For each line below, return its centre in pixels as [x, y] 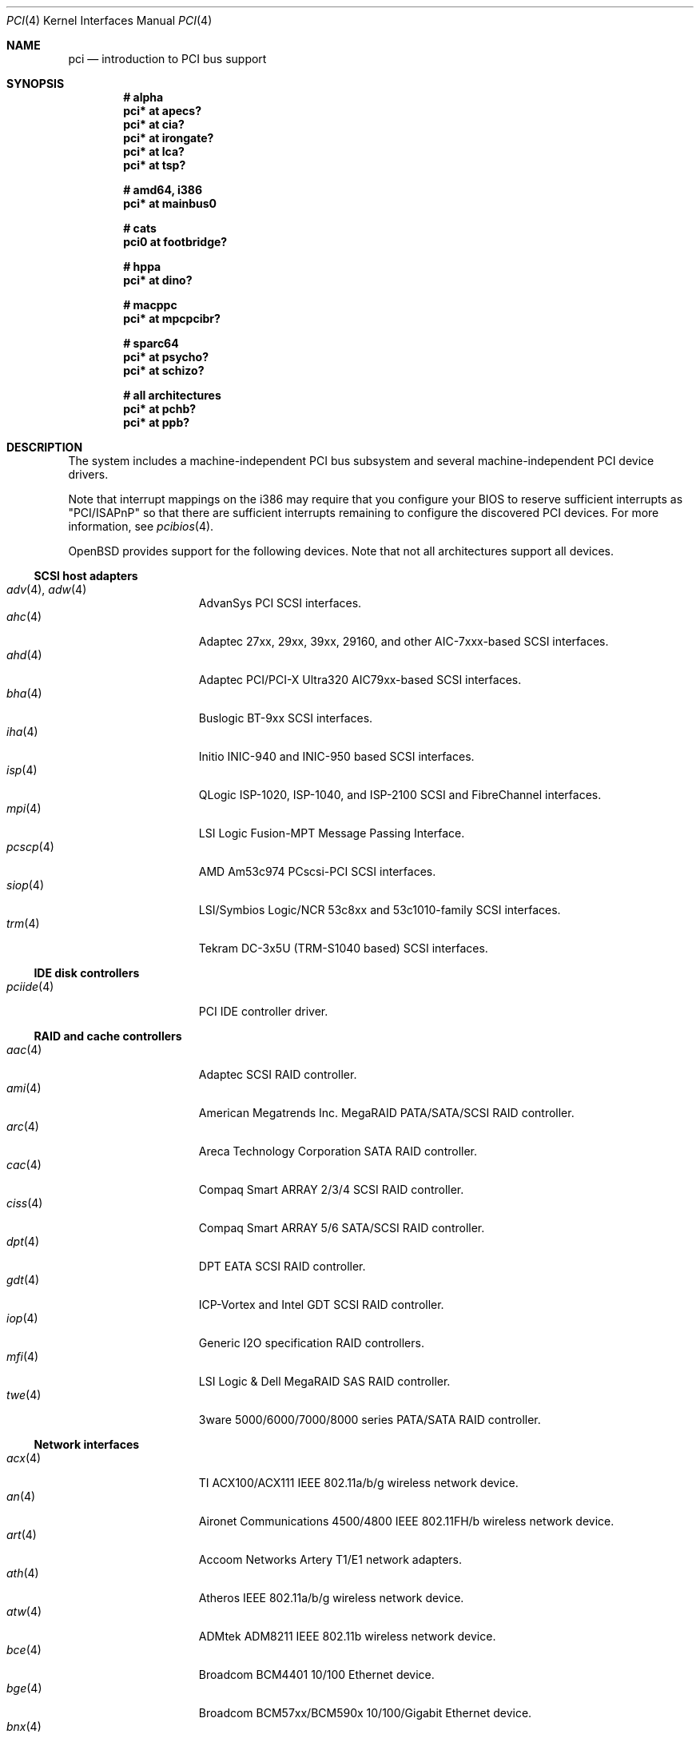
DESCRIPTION [45, 447]
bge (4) [24, 1688]
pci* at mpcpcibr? [172, 318]
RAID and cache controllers [108, 1036]
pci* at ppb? [157, 422]
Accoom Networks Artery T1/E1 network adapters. [330, 1559]
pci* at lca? [154, 151]
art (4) [22, 1535]
